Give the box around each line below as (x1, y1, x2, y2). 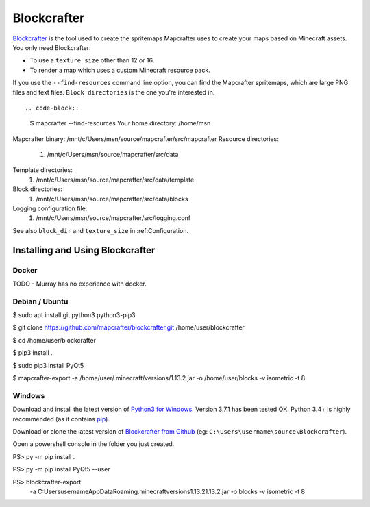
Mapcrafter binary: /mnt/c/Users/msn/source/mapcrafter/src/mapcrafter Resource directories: (12, 134, 279, 143)
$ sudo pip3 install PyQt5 (12, 361, 84, 369)
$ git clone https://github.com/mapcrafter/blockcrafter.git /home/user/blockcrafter (12, 323, 245, 332)
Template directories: (12, 166, 73, 174)
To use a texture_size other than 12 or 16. (29, 56, 155, 64)
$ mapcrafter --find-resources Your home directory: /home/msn (29, 119, 211, 127)
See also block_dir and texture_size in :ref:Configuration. (12, 226, 188, 234)
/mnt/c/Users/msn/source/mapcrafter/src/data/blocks (36, 195, 188, 203)
